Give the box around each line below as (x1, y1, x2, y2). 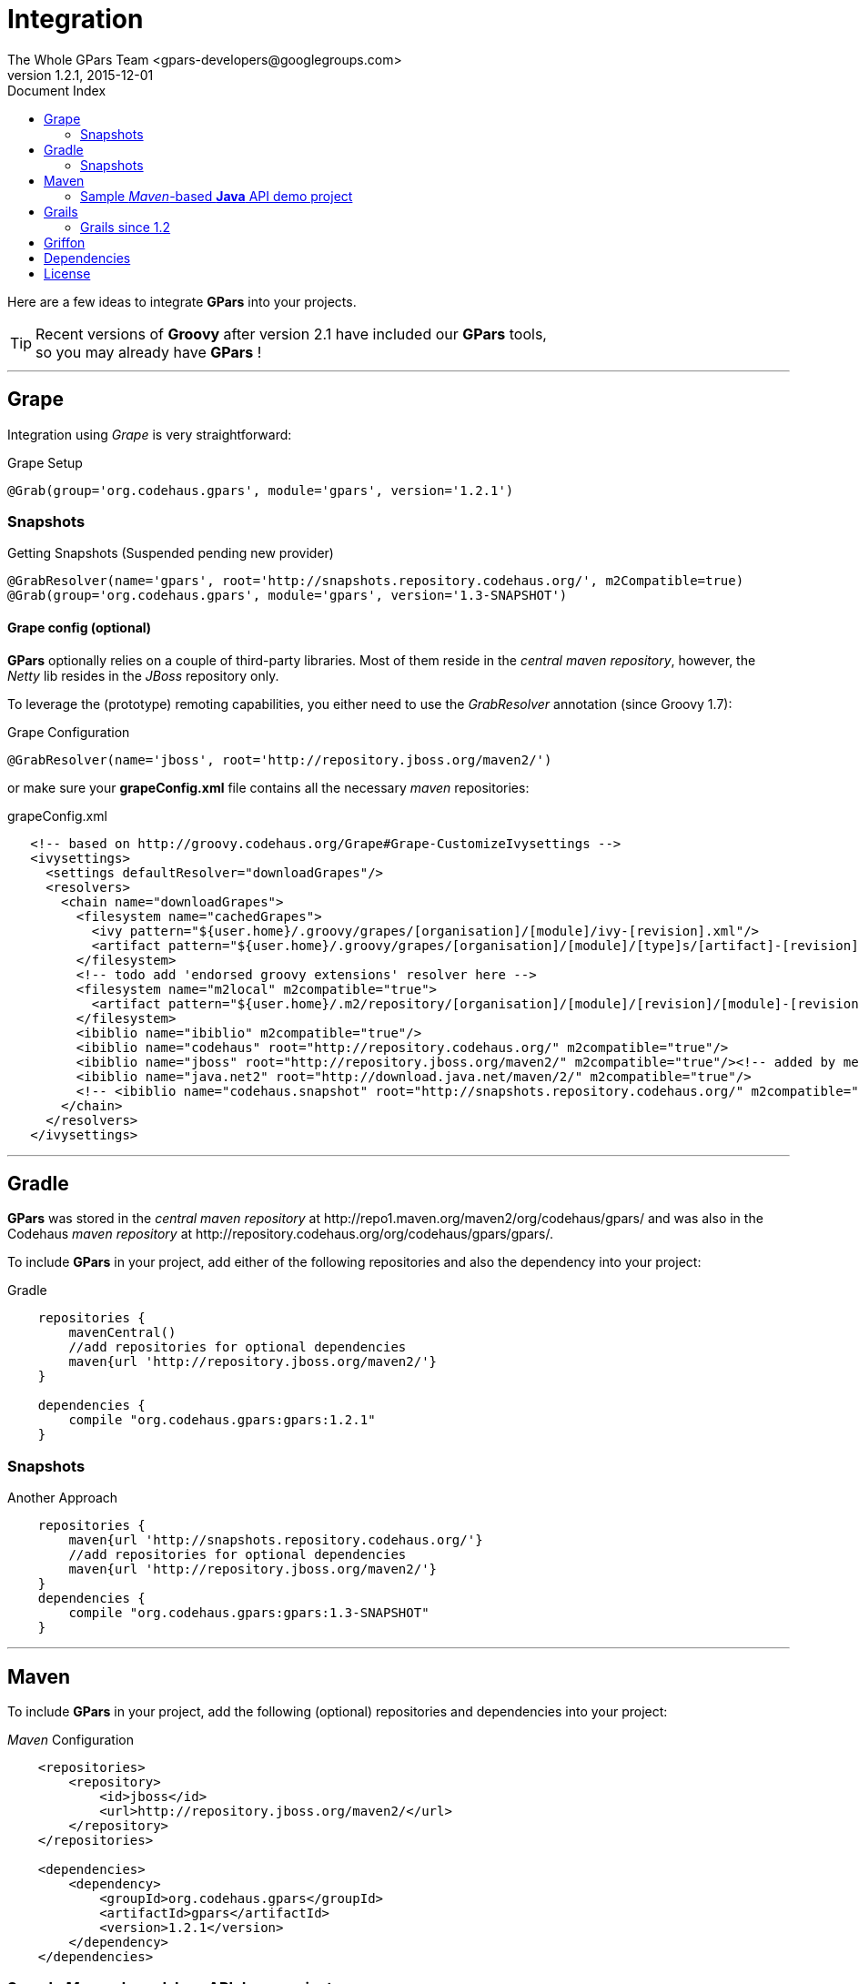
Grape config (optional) (7, 619, 152, 635)
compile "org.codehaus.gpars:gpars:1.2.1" (68, 1412, 376, 1428)
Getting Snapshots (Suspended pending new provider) (7, 545, 334, 562)
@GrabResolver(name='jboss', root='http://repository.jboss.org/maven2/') (7, 752, 552, 767)
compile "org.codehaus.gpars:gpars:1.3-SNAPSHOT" (68, 1605, 429, 1621)
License (44, 265, 91, 281)
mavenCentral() (68, 1325, 177, 1341)
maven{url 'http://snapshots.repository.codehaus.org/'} (68, 1533, 483, 1548)
